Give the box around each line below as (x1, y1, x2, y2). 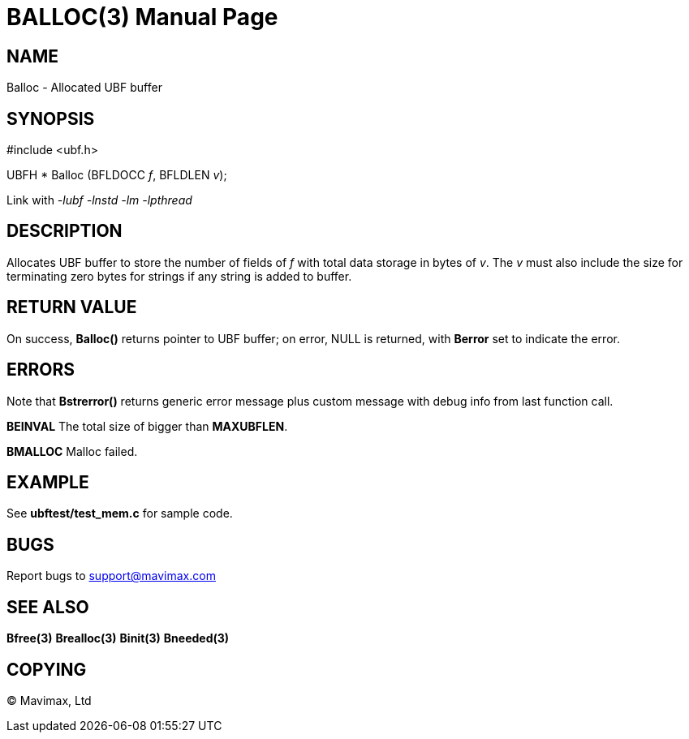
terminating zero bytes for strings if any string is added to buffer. (6, 269, 352, 283)
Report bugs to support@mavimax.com (6, 569, 216, 583)
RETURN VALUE (6, 297, 137, 318)
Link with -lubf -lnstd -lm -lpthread (6, 193, 192, 208)
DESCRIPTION (6, 221, 123, 242)
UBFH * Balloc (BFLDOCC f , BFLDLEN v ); (6, 168, 227, 183)
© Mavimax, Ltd (6, 693, 92, 707)
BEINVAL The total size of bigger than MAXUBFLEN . (6, 419, 288, 433)
